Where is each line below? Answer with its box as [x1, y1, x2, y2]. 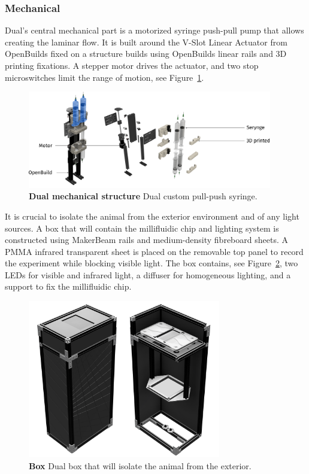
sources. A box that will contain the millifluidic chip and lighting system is [5, 221, 279, 234]
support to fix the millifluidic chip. [5, 280, 132, 293]
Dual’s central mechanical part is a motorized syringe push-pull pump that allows [5, 24, 304, 37]
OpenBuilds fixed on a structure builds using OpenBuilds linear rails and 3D [5, 47, 287, 60]
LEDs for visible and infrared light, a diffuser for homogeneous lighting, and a [5, 268, 291, 281]
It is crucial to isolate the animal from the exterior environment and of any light [5, 209, 299, 222]
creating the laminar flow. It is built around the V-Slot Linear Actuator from [5, 35, 287, 48]
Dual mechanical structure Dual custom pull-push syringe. [29, 190, 257, 202]
